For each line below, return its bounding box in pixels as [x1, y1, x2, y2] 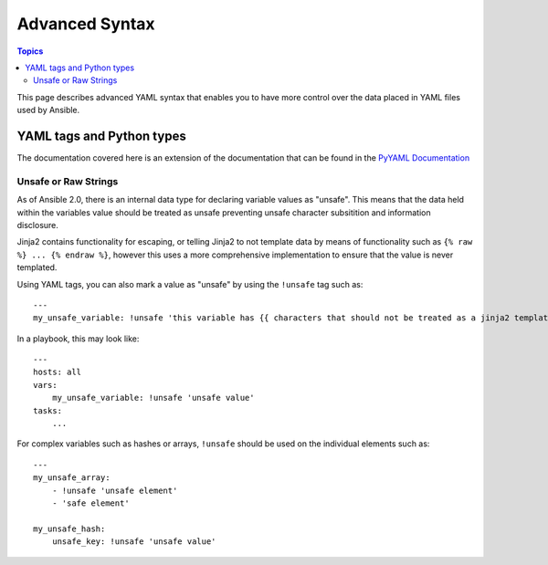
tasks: [33, 405, 63, 415]
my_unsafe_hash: [33, 523, 106, 534]
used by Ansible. [16, 105, 80, 116]
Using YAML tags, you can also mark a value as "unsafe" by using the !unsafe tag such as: [16, 278, 364, 289]
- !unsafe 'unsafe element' [51, 485, 178, 496]
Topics [16, 46, 44, 57]
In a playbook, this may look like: [16, 333, 140, 344]
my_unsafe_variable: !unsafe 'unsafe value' [51, 392, 255, 403]
